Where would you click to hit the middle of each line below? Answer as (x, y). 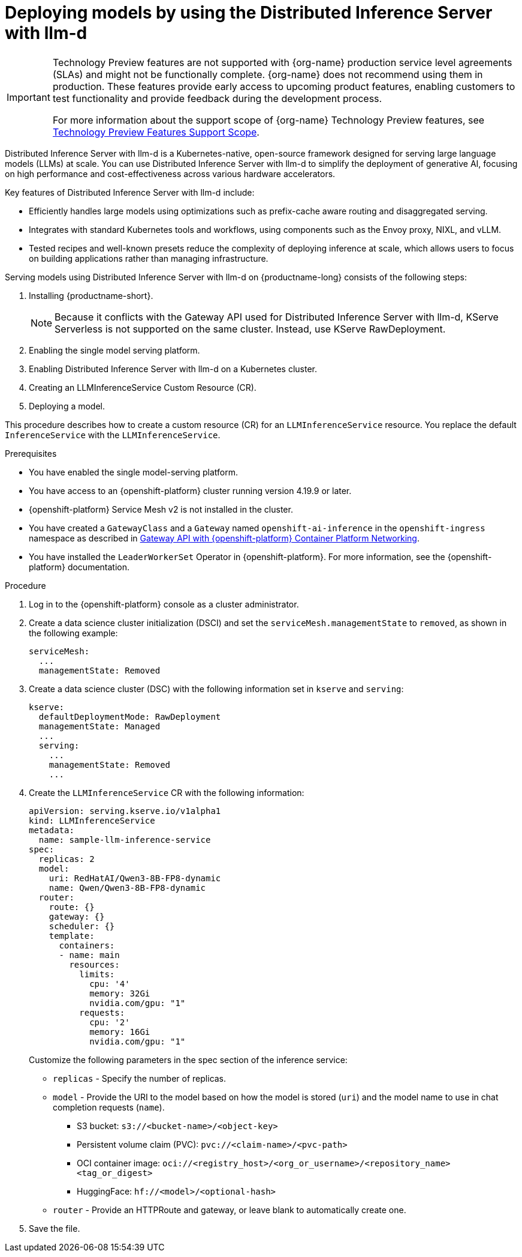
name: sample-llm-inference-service (125, 840)
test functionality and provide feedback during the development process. (217, 98)
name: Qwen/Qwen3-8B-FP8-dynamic (127, 888)
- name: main (89, 955)
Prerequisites (31, 453)
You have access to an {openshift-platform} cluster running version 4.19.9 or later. (190, 490)
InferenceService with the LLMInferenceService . (113, 435)
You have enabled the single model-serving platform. (134, 472)
